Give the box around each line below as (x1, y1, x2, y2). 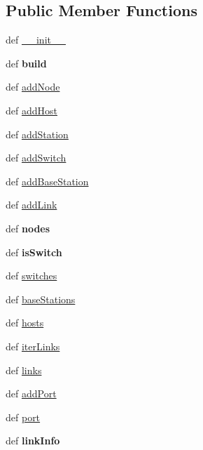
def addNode (6, 79, 60, 94)
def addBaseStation (6, 173, 89, 188)
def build (6, 55, 47, 70)
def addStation (6, 126, 69, 141)
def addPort (6, 386, 57, 401)
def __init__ (6, 32, 66, 47)
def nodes (6, 220, 50, 235)
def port (6, 409, 41, 424)
